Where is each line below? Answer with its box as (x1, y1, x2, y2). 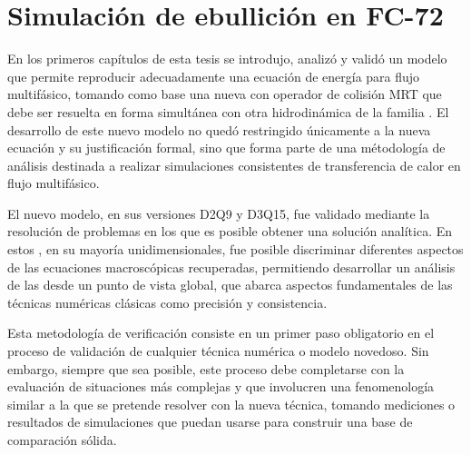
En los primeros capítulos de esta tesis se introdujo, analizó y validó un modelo (7, 49, 447, 68)
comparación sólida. (7, 430, 117, 449)
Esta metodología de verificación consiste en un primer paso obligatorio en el (7, 323, 435, 342)
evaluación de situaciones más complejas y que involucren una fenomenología (7, 377, 435, 396)
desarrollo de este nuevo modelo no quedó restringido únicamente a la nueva (7, 120, 431, 139)
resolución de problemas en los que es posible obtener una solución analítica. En (7, 222, 452, 241)
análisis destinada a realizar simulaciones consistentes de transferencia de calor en (7, 155, 461, 174)
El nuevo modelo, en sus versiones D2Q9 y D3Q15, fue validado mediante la (7, 203, 430, 223)
